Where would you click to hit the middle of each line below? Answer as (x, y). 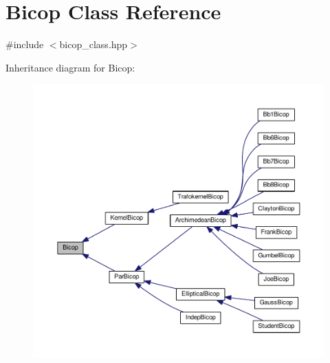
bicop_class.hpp (93, 44)
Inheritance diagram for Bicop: (70, 67)
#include (25, 44)
